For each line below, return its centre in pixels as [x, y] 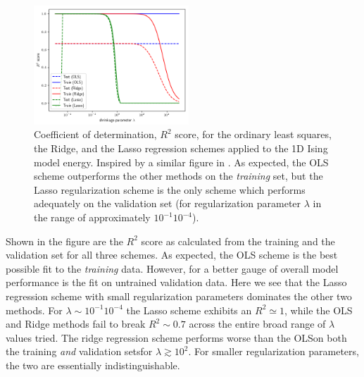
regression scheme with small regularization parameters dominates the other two [179, 296]
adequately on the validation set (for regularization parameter [168, 203]
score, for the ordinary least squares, [253, 134]
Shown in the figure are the [64, 241]
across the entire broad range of [257, 324]
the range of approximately [92, 217]
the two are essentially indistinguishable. [93, 365]
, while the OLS [318, 310]
